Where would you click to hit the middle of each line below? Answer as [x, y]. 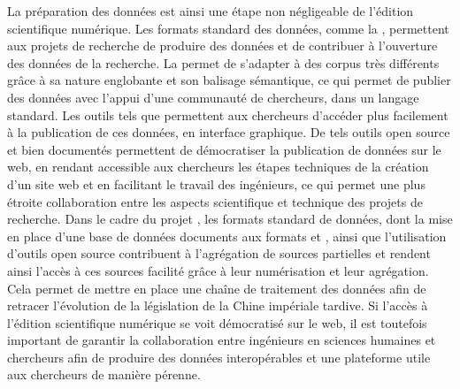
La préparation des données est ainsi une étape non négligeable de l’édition [211, 11]
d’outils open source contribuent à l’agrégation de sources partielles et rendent [219, 253]
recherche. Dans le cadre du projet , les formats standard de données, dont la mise [230, 219]
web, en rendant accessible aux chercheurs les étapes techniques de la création [218, 167]
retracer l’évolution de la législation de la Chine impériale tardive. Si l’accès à [218, 305]
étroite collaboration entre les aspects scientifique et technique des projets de [215, 201]
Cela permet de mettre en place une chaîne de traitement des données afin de [217, 288]
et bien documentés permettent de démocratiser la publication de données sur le [224, 149]
